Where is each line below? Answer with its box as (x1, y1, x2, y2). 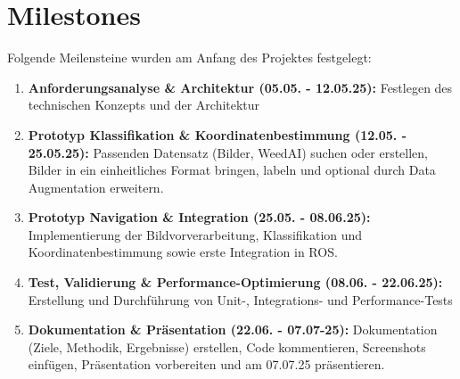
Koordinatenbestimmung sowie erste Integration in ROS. (28, 243, 338, 261)
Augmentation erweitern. (28, 177, 164, 196)
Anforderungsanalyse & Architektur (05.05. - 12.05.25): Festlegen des (28, 78, 453, 96)
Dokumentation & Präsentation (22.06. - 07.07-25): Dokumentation (28, 320, 438, 339)
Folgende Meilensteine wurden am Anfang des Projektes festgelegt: (7, 48, 372, 67)
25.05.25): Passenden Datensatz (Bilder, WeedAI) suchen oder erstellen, (28, 143, 428, 161)
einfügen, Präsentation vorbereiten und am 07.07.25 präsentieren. (28, 355, 385, 374)
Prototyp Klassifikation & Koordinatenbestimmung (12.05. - (28, 125, 407, 144)
